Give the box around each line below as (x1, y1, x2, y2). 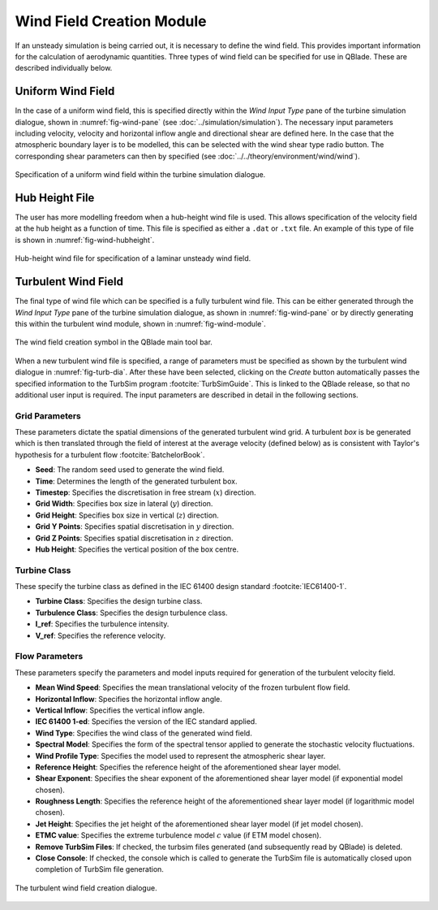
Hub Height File (15, 191, 95, 205)
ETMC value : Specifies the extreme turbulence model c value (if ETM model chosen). (35, 830, 322, 840)
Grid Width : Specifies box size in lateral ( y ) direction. (35, 499, 213, 509)
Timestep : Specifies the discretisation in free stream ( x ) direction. (35, 487, 256, 497)
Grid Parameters (15, 410, 81, 422)
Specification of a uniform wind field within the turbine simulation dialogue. (15, 170, 266, 180)
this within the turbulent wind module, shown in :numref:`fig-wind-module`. (15, 318, 267, 328)
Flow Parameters (15, 651, 84, 662)
